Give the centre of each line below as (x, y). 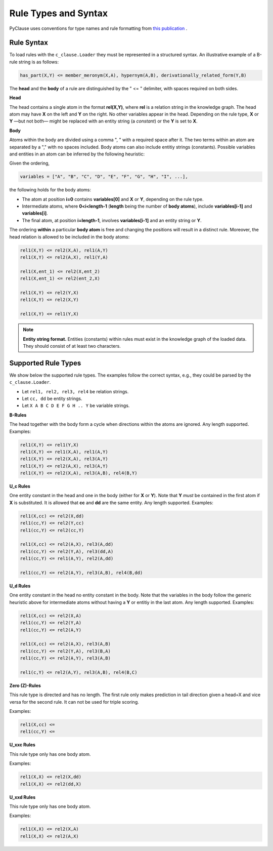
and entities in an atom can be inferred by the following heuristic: (77, 154)
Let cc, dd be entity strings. (52, 398)
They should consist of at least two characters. (72, 346)
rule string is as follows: (34, 62)
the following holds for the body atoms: (50, 190)
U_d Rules (20, 586)
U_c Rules (20, 487)
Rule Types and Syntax (59, 13)
